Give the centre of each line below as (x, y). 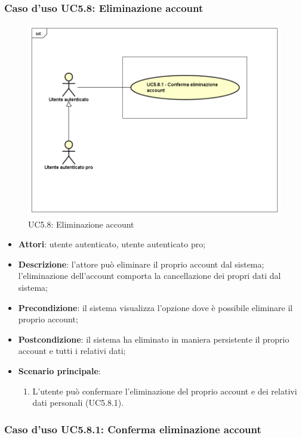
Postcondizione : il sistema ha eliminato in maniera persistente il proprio (154, 339)
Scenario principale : (59, 371)
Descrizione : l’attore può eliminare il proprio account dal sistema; (141, 264)
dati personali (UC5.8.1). (78, 403)
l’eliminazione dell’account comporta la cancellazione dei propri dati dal (150, 276)
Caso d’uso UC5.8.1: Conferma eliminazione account (133, 429)
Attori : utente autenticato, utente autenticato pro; (112, 244)
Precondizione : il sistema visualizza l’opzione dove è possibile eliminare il (155, 307)
